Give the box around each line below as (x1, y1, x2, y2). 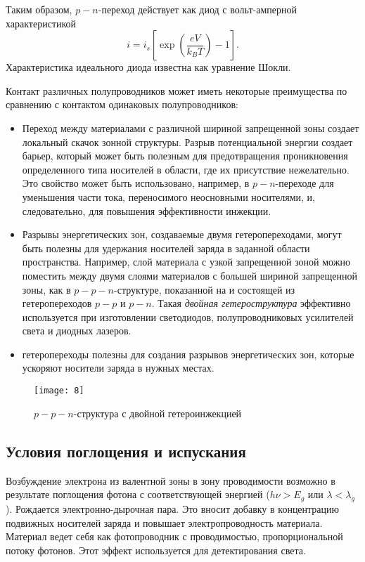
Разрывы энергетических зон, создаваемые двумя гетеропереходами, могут (22, 227, 342, 242)
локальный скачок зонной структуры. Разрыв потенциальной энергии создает (22, 134, 353, 149)
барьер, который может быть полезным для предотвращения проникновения (22, 148, 348, 163)
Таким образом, (6, 2, 72, 16)
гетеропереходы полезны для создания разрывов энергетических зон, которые (22, 346, 354, 361)
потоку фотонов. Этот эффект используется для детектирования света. (6, 542, 306, 557)
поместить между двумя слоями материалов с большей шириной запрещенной (22, 268, 357, 282)
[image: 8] (34, 386, 84, 396)
